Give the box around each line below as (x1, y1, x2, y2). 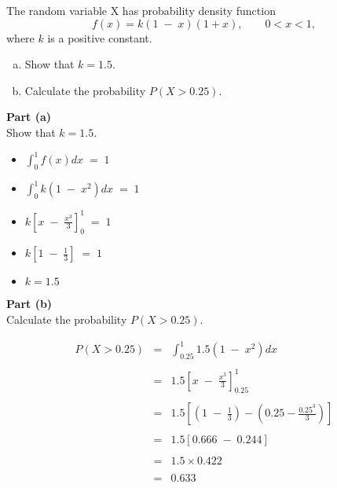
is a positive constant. (47, 29, 152, 46)
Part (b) (6, 295, 53, 312)
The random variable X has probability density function (6, 2, 276, 18)
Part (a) (6, 108, 51, 125)
